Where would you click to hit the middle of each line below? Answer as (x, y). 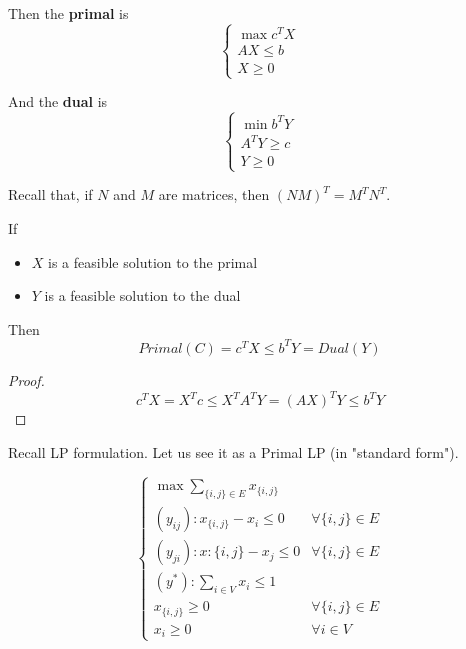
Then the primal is (68, 13)
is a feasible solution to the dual (142, 295)
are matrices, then (214, 194)
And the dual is (58, 101)
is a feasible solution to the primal (153, 261)
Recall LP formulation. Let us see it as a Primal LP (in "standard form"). (233, 451)
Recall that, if (50, 194)
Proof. (26, 379)
